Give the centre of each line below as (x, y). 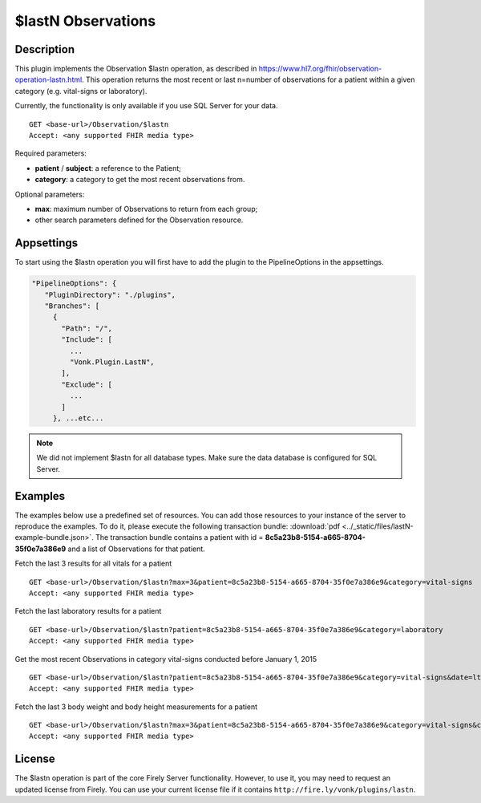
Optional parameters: (50, 194)
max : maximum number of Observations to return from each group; (146, 209)
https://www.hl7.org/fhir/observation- (320, 69)
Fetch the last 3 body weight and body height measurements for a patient (136, 707)
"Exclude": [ (87, 384)
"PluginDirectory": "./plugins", (110, 294)
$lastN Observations (85, 21)
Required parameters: (51, 153)
